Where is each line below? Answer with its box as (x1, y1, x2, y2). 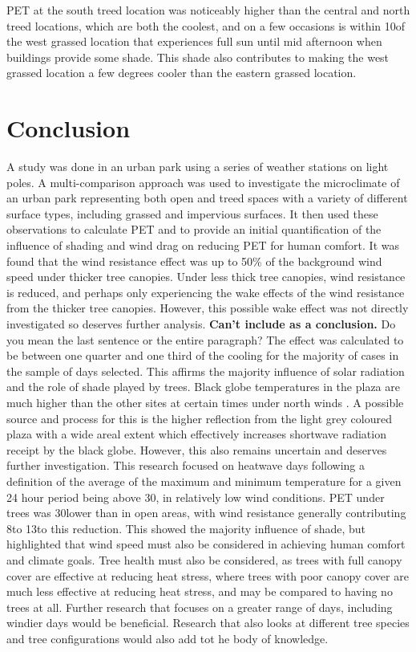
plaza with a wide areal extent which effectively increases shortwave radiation (6, 426, 386, 442)
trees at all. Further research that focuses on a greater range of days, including (6, 598, 393, 615)
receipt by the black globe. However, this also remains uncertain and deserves (6, 441, 387, 458)
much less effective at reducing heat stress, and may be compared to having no (6, 583, 393, 600)
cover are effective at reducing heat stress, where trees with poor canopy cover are (6, 567, 409, 584)
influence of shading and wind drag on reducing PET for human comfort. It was (6, 237, 399, 254)
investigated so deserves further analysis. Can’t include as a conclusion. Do (6, 316, 396, 332)
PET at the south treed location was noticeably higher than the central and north (6, 2, 410, 18)
